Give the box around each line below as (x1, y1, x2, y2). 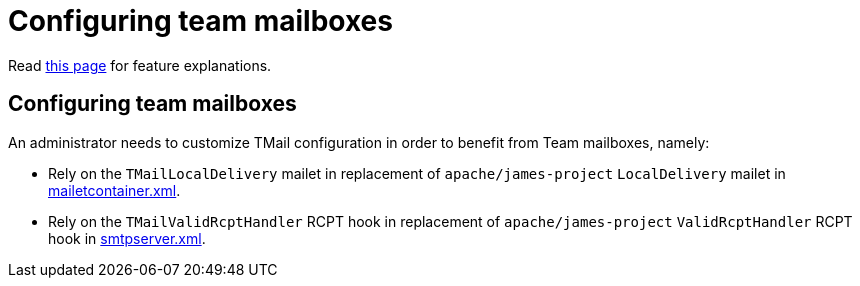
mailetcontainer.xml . (48, 181, 181, 199)
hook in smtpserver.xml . (48, 229, 206, 247)
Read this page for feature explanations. (8, 56, 272, 74)
